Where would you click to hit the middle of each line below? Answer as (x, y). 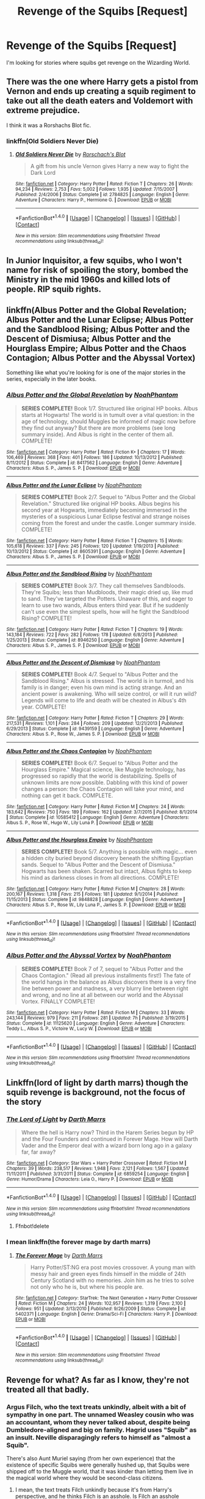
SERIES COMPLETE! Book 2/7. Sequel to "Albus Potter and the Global (108, 497)
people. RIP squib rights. (54, 289)
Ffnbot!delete (32, 1226)
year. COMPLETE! (44, 707)
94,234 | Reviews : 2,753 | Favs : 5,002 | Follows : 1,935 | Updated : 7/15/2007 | (96, 190)
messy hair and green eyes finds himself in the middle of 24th (108, 1273)
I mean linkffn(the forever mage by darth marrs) (78, 1242)
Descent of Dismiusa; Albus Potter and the (89, 338)
